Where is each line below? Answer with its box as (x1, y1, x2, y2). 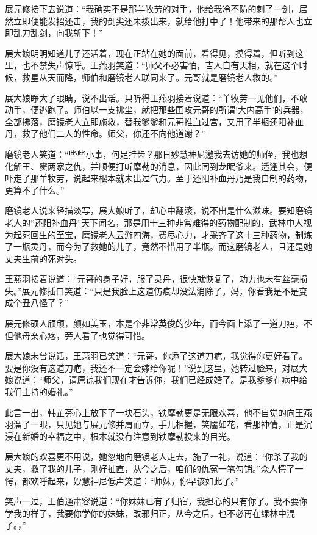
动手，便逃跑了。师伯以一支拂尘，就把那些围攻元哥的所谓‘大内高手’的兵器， (5, 103, 308, 116)
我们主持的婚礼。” (5, 385, 73, 398)
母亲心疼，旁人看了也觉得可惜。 (21, 329, 150, 341)
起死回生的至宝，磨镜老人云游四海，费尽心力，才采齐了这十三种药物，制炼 (13, 228, 312, 241)
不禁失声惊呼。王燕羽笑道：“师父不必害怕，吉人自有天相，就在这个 (30, 59, 299, 71)
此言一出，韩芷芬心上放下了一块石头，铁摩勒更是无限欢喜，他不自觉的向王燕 (5, 406, 312, 418)
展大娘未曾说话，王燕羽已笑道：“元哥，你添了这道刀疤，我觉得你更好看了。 (5, 349, 308, 362)
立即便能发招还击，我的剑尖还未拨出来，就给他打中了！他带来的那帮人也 (13, 14, 304, 27)
